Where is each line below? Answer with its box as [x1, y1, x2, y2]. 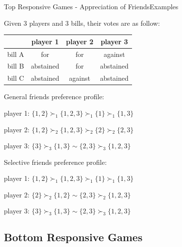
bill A [7, 49, 24, 59]
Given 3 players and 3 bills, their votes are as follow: [4, 18, 160, 28]
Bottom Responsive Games [4, 229, 143, 245]
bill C [7, 73, 24, 83]
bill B [7, 61, 24, 71]
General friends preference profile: [4, 91, 104, 102]
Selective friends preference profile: [4, 157, 107, 167]
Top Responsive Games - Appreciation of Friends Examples [4, 1, 179, 11]
